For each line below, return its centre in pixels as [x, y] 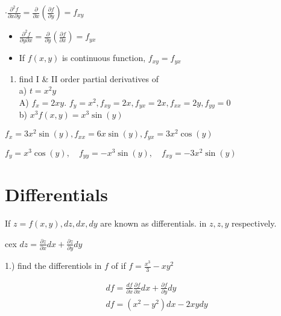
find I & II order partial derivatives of [89, 78]
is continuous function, [104, 58]
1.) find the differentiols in [53, 266]
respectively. [254, 223]
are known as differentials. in [153, 223]
